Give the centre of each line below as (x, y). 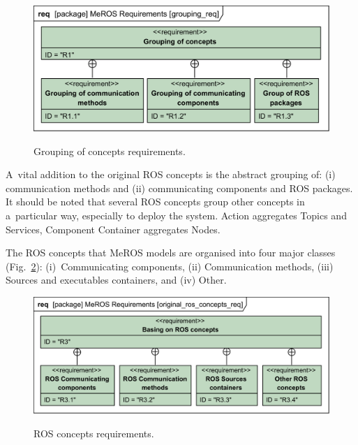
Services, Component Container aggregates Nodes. (113, 229)
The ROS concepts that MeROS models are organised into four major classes (171, 253)
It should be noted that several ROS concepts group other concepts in (155, 202)
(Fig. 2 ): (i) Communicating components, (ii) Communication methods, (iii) (170, 266)
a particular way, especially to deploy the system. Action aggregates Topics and (176, 216)
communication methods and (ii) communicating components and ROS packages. (179, 188)
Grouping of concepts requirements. (110, 151)
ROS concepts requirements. (94, 433)
